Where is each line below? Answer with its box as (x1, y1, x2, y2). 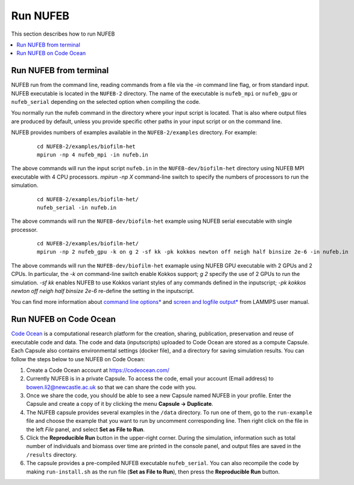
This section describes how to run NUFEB (11, 30, 115, 37)
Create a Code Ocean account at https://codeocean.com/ (26, 366, 170, 374)
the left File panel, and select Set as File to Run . (26, 426, 145, 433)
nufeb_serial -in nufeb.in (37, 204, 117, 211)
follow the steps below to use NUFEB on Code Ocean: (11, 355, 145, 362)
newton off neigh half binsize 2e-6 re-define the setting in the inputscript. (11, 287, 195, 295)
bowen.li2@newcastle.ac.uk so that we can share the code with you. (26, 384, 197, 391)
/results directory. (26, 451, 78, 458)
